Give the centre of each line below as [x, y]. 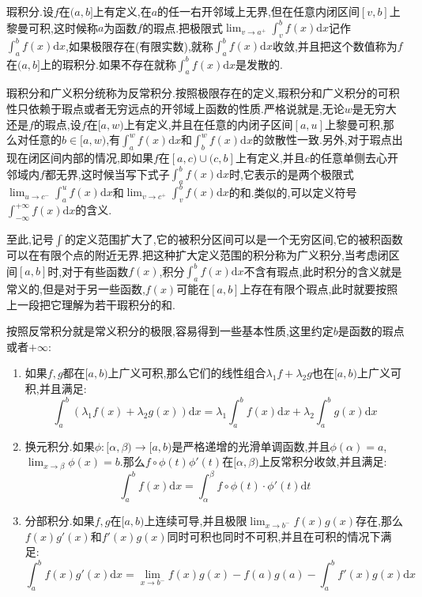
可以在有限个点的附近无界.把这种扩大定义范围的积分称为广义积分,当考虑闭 [198, 255]
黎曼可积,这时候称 [52, 27]
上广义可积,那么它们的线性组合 [187, 373]
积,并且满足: [56, 388]
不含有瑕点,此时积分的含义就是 [323, 271]
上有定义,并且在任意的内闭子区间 [208, 124]
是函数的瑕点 [371, 331]
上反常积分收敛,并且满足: [323, 461]
